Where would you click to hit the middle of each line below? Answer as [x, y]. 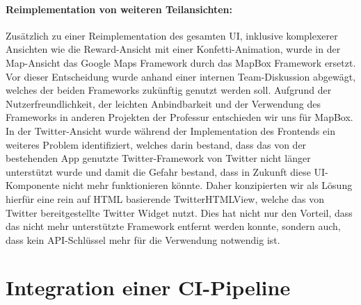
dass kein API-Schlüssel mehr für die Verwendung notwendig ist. [143, 239]
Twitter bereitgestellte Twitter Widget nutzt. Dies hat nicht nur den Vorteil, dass [179, 212]
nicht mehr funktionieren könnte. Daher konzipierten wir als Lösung [208, 185]
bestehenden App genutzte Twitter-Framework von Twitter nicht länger [158, 158]
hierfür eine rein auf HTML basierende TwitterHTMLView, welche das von [165, 198]
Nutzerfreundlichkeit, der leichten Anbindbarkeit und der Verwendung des [163, 103]
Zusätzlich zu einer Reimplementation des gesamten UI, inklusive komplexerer [172, 35]
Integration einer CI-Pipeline [148, 287]
